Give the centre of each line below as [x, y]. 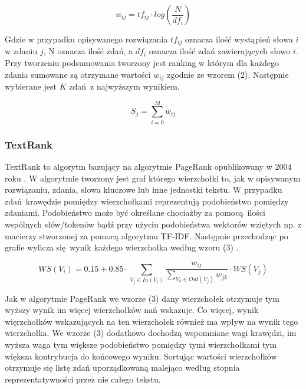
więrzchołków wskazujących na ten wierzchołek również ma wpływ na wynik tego [152, 321]
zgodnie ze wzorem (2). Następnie [228, 74]
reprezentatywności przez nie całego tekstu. [83, 379]
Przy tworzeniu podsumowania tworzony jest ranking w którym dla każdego [142, 63]
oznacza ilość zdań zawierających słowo [220, 51]
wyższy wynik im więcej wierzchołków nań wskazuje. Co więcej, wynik [132, 310]
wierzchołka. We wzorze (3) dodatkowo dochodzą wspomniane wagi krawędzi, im [151, 333]
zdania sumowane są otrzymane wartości [78, 74]
